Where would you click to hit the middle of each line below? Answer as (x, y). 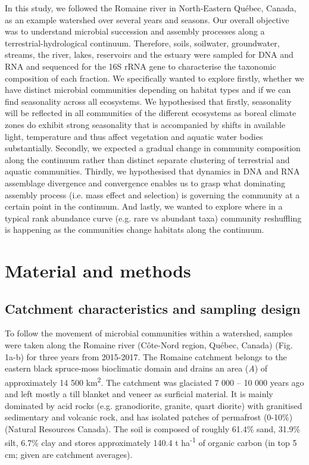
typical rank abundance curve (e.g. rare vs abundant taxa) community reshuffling (153, 218)
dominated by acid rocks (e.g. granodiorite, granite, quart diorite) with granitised (154, 405)
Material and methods (98, 271)
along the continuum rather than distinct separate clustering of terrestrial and (147, 159)
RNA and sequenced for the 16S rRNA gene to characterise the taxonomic (141, 66)
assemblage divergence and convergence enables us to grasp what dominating (145, 182)
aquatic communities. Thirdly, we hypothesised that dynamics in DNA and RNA (152, 171)
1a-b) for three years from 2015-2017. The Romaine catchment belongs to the (146, 356)
